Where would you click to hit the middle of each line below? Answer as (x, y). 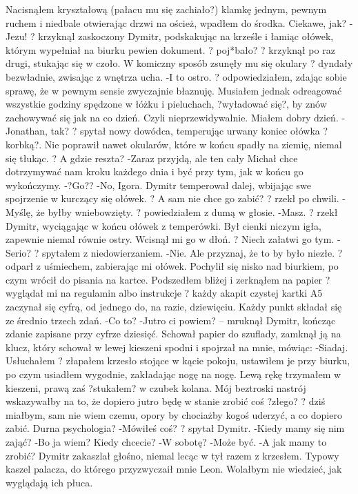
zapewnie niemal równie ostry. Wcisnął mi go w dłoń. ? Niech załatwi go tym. (170, 239)
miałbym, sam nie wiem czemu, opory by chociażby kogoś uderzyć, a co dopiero (174, 414)
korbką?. (24, 144)
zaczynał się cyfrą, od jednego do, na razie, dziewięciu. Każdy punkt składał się (174, 307)
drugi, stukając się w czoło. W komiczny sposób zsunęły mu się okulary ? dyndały (179, 63)
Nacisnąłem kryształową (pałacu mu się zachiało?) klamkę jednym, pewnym (166, 9)
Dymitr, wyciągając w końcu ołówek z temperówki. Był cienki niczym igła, (163, 225)
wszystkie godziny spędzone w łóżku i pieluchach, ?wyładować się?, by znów (166, 104)
